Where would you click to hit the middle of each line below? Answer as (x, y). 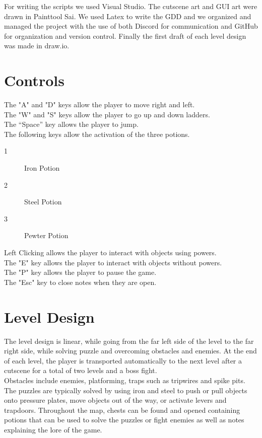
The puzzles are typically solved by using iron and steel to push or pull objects (126, 390)
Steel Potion (43, 202)
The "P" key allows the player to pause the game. (80, 272)
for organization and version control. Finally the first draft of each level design (125, 35)
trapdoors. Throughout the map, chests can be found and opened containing (122, 410)
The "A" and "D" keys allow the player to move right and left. (100, 104)
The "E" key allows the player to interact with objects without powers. (113, 262)
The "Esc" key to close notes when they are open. (80, 282)
